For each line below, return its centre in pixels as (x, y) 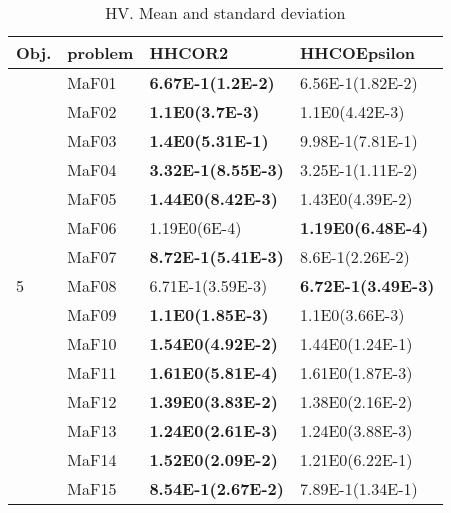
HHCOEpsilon (357, 52)
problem (100, 52)
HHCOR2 (189, 52)
